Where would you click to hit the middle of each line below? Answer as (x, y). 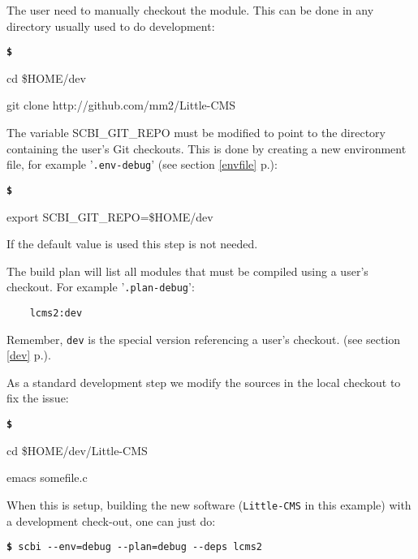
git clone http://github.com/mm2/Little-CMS (121, 105)
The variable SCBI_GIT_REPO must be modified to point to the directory (196, 133)
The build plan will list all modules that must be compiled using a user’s (187, 271)
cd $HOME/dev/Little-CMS (77, 450)
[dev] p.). (29, 355)
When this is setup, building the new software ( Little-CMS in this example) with (209, 504)
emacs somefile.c (47, 477)
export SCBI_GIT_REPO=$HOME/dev (110, 216)
